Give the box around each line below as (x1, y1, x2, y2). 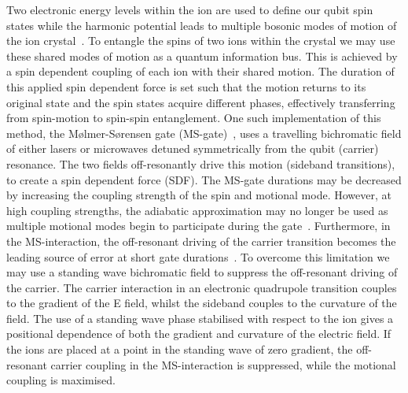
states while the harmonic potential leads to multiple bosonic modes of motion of (6, 17, 397, 33)
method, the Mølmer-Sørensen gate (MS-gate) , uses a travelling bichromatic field (6, 124, 402, 141)
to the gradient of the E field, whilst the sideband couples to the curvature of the (6, 295, 397, 311)
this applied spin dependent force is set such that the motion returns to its (6, 78, 366, 95)
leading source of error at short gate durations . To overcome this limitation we (6, 248, 390, 265)
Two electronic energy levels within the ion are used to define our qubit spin (6, 2, 373, 17)
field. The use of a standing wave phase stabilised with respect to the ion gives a (6, 310, 394, 326)
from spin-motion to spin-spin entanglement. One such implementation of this (6, 109, 381, 126)
